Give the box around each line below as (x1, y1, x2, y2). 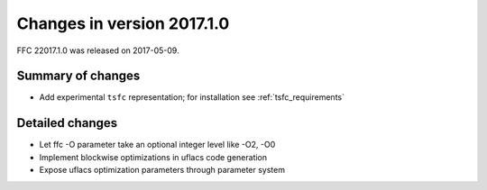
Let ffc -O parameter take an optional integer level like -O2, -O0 (39, 140, 276, 150)
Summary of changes (16, 68, 141, 84)
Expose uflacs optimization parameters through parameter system (39, 165, 286, 176)
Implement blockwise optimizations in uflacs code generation (39, 151, 268, 162)
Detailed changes (16, 115, 117, 131)
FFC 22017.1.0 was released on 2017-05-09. (16, 45, 179, 56)
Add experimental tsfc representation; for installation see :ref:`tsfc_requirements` (39, 92, 345, 103)
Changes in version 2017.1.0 (16, 14, 230, 33)
